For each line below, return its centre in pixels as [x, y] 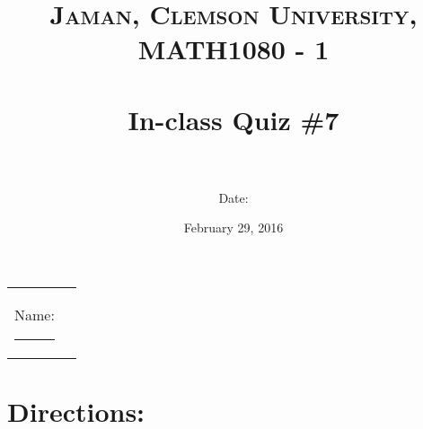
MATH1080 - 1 [234, 49]
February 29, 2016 [234, 228]
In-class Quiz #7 [234, 119]
